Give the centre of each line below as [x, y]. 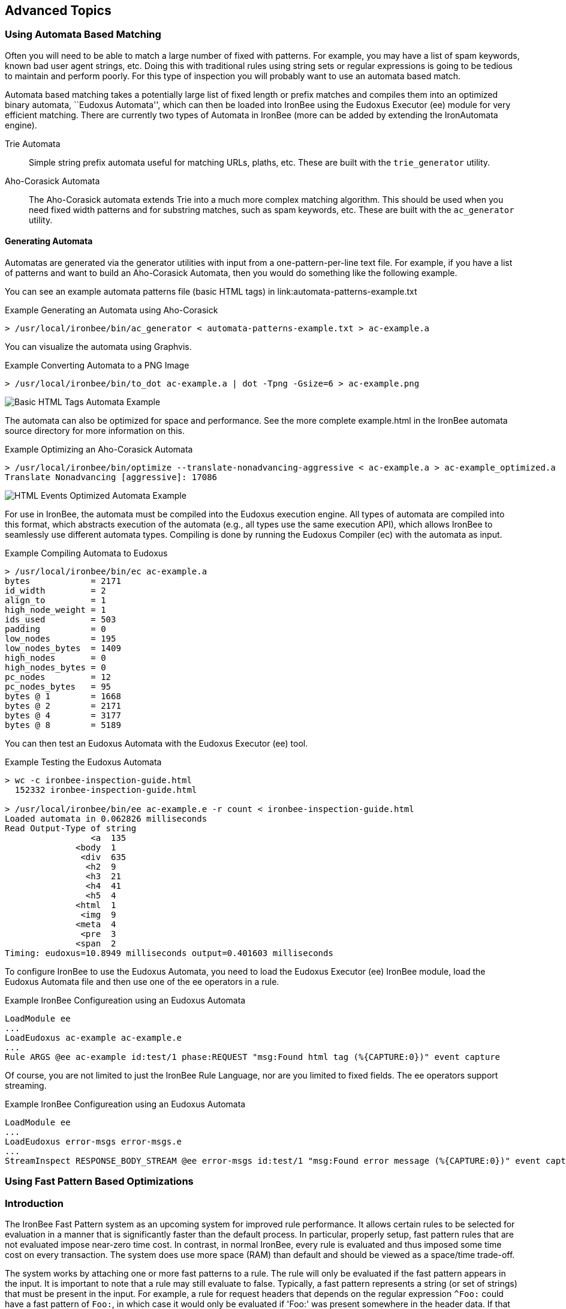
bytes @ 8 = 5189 [63, 725]
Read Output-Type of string [71, 829]
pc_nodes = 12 [58, 677]
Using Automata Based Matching [83, 35]
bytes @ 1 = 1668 [63, 697]
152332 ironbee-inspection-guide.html [106, 790]
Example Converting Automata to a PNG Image [97, 366]
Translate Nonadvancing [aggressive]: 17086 [111, 477]
